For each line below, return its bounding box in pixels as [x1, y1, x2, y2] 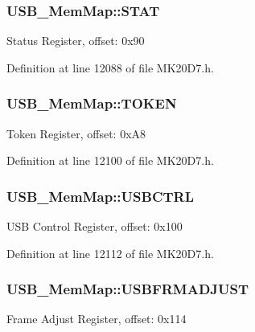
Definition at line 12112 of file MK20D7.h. [6, 244, 214, 261]
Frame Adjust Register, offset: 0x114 [6, 310, 187, 327]
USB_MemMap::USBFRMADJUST [6, 279, 249, 299]
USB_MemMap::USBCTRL [6, 186, 195, 206]
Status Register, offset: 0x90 [6, 32, 145, 49]
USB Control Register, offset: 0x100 [6, 218, 183, 235]
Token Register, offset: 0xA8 [6, 125, 146, 141]
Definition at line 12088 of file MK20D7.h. [6, 59, 214, 76]
